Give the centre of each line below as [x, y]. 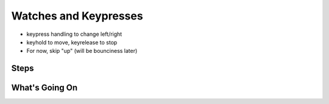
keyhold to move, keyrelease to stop [72, 42]
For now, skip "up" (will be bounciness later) [82, 51]
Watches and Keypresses [77, 16]
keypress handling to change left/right [74, 34]
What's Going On [44, 88]
